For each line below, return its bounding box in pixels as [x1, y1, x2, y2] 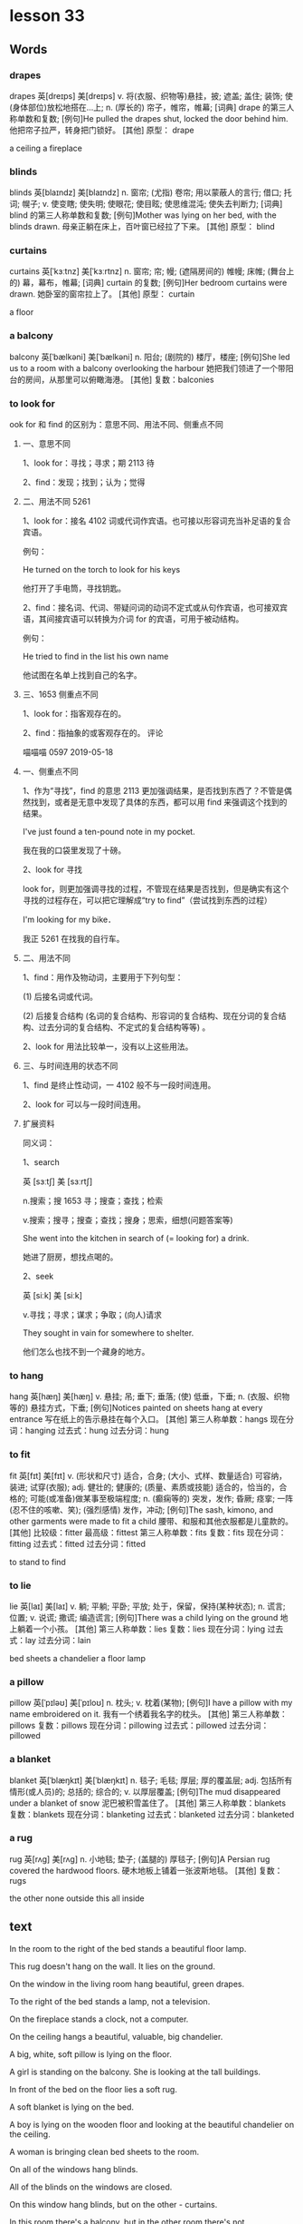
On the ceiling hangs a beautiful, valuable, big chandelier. [9, 2031, 223, 2042]
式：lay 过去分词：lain [9, 1634, 91, 1645]
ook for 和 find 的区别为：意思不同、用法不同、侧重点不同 [9, 419, 224, 430]
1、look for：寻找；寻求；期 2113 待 [22, 457, 156, 468]
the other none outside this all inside [9, 1893, 145, 1904]
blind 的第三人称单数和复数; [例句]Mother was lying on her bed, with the [9, 210, 278, 220]
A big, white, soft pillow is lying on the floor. [9, 2048, 172, 2060]
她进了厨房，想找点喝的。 [22, 1251, 118, 1262]
